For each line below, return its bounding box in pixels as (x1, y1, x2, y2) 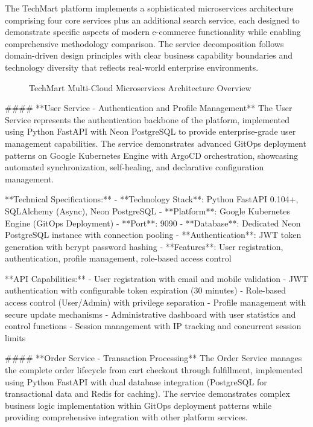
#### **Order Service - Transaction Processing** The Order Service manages (5, 352, 302, 364)
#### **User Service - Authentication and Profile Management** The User (5, 101, 292, 114)
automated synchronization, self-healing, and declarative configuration (5, 161, 264, 173)
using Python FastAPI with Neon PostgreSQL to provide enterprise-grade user (5, 125, 296, 138)
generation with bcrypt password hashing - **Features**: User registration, (5, 240, 283, 252)
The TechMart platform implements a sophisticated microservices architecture (5, 2, 294, 14)
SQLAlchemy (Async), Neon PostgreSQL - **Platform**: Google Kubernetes (5, 204, 290, 217)
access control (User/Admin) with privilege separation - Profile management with (5, 296, 306, 309)
